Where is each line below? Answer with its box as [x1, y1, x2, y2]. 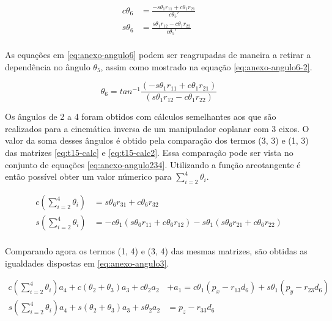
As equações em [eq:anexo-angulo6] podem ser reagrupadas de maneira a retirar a [5, 48, 311, 61]
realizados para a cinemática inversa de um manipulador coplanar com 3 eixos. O [5, 122, 309, 135]
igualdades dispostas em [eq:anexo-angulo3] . [5, 256, 169, 269]
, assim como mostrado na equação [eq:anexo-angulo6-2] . [100, 60, 312, 73]
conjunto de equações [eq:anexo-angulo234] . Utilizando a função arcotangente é [5, 158, 301, 171]
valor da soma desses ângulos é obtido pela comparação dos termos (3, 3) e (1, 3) [5, 134, 309, 147]
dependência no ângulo [5, 60, 90, 73]
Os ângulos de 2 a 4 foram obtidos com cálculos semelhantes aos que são [5, 110, 276, 123]
